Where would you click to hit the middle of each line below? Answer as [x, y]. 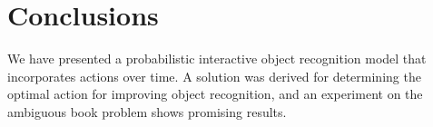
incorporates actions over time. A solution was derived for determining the [214, 76]
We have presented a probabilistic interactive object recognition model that [217, 59]
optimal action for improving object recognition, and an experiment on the [215, 94]
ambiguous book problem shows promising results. [147, 111]
